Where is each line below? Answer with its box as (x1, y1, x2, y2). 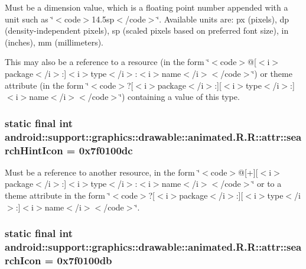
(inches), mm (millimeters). (5, 35, 104, 48)
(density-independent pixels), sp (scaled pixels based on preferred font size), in (5, 24, 289, 37)
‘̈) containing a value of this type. (119, 90, 240, 103)
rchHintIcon (5, 142, 63, 157)
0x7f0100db (57, 252, 112, 267)
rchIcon (5, 252, 41, 267)
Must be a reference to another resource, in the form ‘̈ (5, 166, 200, 178)
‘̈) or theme (252, 67, 292, 79)
